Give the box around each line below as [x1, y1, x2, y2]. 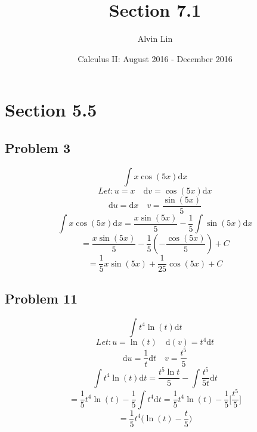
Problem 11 [5, 289, 78, 307]
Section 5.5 [5, 97, 97, 122]
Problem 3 [5, 138, 70, 157]
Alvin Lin [137, 32, 173, 45]
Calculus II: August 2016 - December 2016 [78, 52, 233, 65]
